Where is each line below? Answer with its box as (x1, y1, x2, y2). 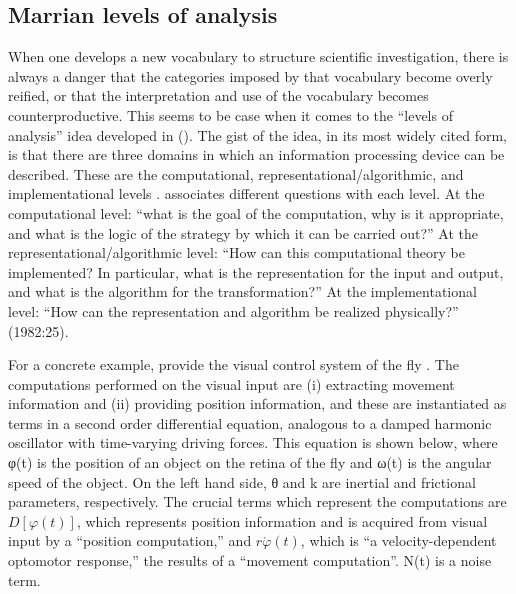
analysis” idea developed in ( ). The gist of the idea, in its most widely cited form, (8, 124, 507, 145)
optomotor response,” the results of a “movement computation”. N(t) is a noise (8, 550, 492, 571)
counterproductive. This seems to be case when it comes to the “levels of (8, 104, 453, 125)
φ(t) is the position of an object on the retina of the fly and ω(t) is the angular (8, 452, 492, 473)
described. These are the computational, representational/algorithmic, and (8, 163, 464, 184)
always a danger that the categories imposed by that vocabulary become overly (8, 65, 493, 86)
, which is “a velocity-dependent (300, 530, 497, 551)
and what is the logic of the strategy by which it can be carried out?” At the (8, 222, 479, 243)
